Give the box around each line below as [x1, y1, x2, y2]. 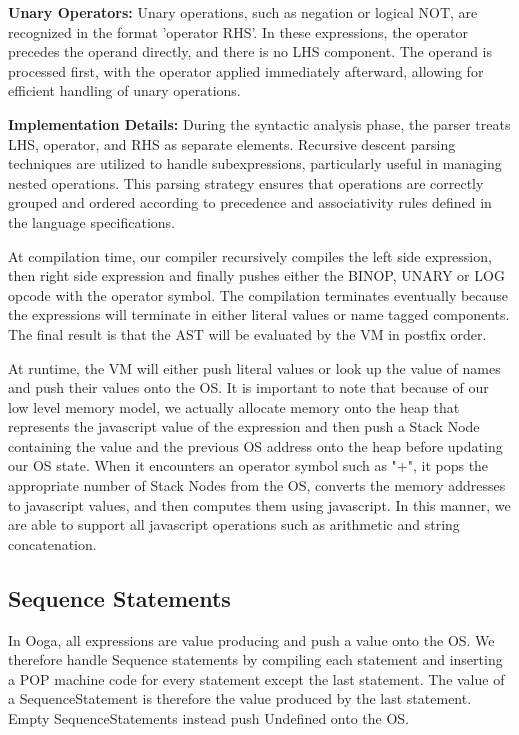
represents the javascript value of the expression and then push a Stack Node [8, 416, 480, 437]
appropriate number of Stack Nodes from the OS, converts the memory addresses [8, 475, 506, 496]
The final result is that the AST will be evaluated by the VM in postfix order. [8, 323, 487, 344]
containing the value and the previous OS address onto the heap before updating [8, 435, 503, 456]
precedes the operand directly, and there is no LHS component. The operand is [8, 41, 493, 62]
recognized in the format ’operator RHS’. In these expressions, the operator [8, 21, 469, 42]
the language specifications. [8, 211, 175, 232]
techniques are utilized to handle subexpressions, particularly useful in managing [8, 153, 502, 174]
